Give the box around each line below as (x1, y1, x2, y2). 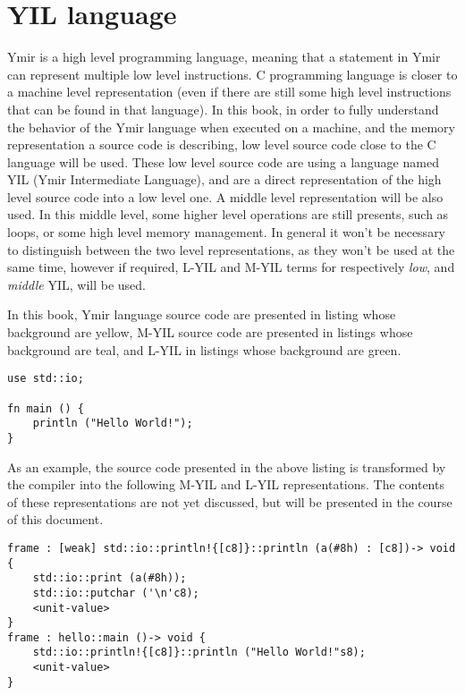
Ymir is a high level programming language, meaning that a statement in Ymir (7, 47, 441, 66)
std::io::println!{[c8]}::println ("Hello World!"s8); (32, 646, 366, 659)
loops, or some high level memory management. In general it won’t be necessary (7, 223, 446, 242)
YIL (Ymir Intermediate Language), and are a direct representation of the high (7, 170, 442, 189)
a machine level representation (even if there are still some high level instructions (7, 82, 452, 101)
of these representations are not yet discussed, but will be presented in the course (7, 492, 452, 511)
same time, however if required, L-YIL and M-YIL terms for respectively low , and (7, 258, 455, 276)
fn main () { (7, 402, 84, 415)
